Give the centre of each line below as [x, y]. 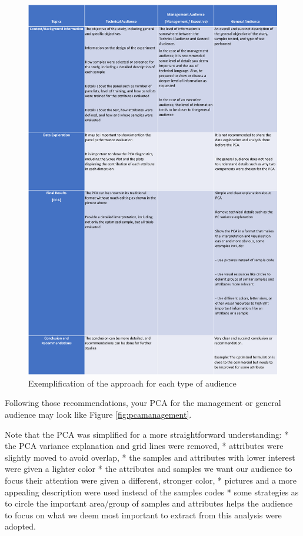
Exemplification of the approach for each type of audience [132, 383]
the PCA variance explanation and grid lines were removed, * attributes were [144, 446]
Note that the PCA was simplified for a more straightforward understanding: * [147, 434]
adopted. [20, 526]
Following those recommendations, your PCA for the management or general [143, 403]
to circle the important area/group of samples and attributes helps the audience [149, 503]
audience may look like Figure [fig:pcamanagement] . [98, 415]
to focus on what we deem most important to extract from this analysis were [143, 515]
